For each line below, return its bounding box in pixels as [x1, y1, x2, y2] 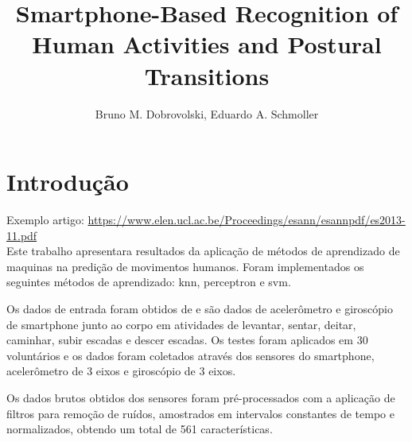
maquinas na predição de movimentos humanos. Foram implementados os [6, 258, 364, 274]
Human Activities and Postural [32, 28, 382, 60]
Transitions [144, 59, 270, 91]
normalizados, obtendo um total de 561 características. [6, 421, 273, 437]
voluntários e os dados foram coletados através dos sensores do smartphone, [6, 347, 375, 363]
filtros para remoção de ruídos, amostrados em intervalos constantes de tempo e [6, 405, 395, 421]
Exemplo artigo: [6, 211, 84, 228]
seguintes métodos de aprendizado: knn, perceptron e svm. [6, 273, 291, 290]
